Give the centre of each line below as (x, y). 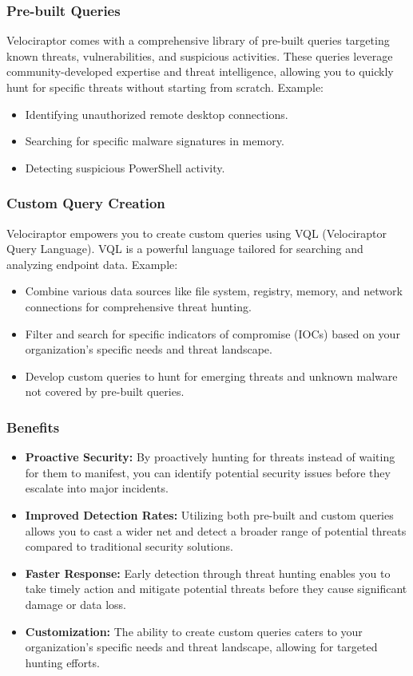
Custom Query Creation (86, 203)
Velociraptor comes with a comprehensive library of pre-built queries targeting (198, 40)
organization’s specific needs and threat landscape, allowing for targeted (201, 647)
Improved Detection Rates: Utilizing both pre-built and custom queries (209, 514)
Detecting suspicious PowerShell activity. (125, 167)
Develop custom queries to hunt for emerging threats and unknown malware (211, 376)
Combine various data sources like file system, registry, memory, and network (214, 291)
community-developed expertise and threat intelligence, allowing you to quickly (200, 71)
